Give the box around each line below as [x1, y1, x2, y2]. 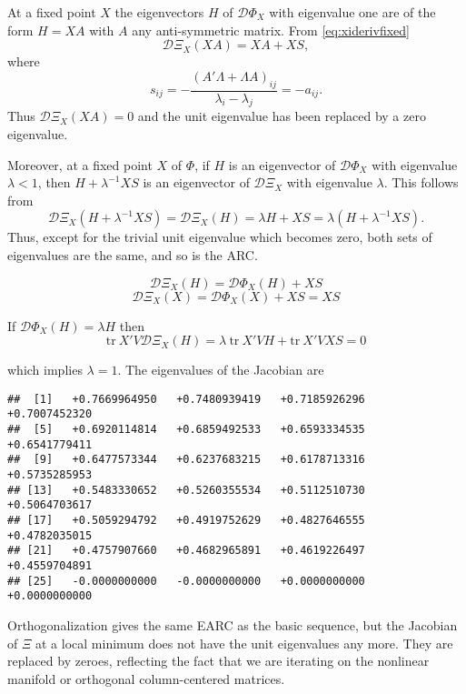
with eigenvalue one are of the [269, 3, 436, 21]
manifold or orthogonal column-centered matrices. [7, 669, 285, 688]
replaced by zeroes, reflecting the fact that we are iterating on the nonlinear [7, 651, 430, 670]
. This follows [383, 173, 459, 192]
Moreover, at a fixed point [7, 155, 153, 174]
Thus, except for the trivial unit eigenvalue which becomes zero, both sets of [7, 227, 432, 246]
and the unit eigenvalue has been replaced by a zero [137, 106, 426, 126]
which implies [7, 360, 83, 379]
